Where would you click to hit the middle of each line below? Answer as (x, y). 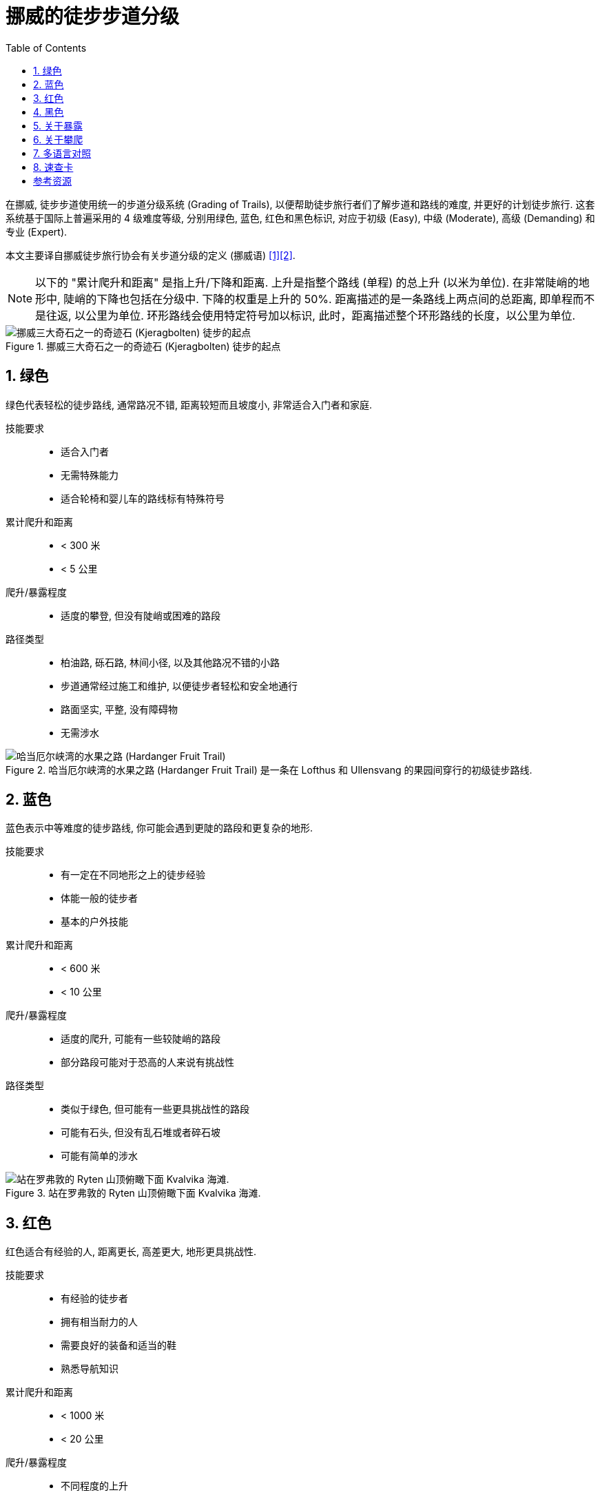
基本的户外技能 (94, 922)
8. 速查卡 (53, 167)
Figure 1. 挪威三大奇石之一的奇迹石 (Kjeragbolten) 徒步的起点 (143, 346)
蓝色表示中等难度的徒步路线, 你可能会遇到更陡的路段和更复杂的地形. (159, 828)
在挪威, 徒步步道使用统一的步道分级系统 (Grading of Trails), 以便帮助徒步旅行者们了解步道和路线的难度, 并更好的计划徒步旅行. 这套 (300, 204)
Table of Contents (46, 48)
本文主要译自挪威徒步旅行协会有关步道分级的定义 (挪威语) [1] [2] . (151, 255)
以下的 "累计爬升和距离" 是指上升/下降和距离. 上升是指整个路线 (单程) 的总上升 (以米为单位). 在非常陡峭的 (307, 282)
